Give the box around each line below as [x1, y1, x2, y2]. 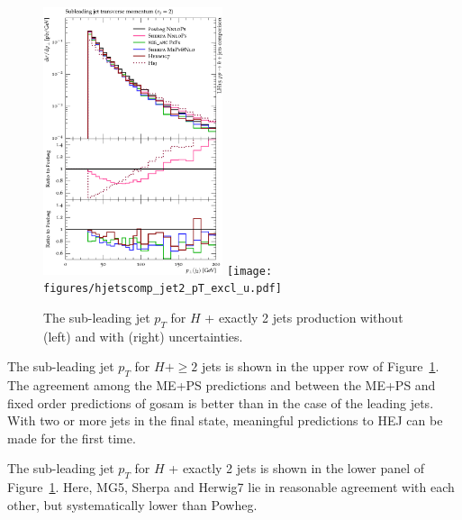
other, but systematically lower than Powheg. [7, 495, 258, 514]
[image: [226, 264, 273, 278]
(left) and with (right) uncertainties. [43, 326, 243, 345]
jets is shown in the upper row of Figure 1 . [201, 357, 439, 376]
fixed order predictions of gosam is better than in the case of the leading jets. [7, 393, 434, 412]
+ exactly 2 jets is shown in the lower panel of [168, 459, 425, 478]
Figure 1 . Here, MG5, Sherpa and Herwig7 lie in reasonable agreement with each [7, 478, 455, 497]
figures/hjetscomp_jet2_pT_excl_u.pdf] [43, 282, 282, 296]
